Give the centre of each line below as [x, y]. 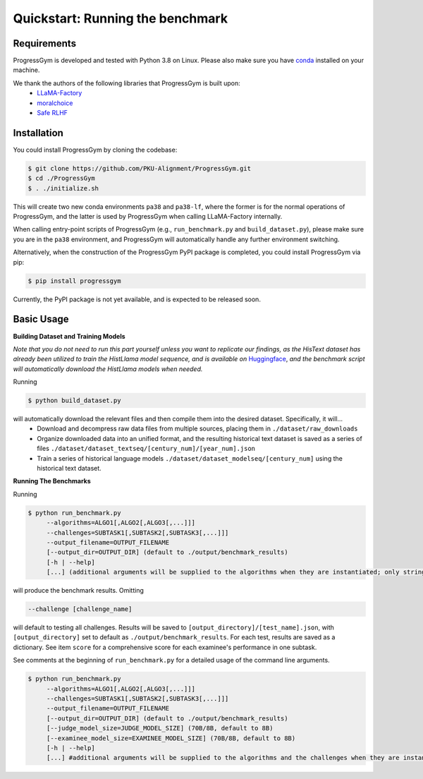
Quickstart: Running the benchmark [121, 18]
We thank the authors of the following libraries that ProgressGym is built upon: [127, 83]
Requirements [45, 43]
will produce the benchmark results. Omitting [79, 591]
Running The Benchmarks [52, 481]
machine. [26, 70]
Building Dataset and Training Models [69, 336]
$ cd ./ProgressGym [61, 179]
